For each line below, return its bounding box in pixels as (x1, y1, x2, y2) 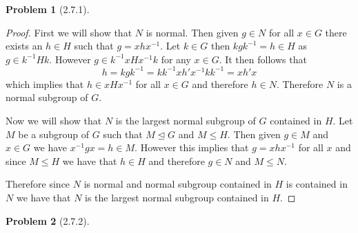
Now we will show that (6, 113, 102, 128)
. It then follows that (219, 52, 307, 66)
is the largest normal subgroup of (115, 113, 256, 128)
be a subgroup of (18, 126, 90, 141)
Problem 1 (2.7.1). (6, 2, 90, 16)
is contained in (286, 177, 348, 191)
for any (161, 52, 191, 66)
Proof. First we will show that (6, 25, 132, 39)
